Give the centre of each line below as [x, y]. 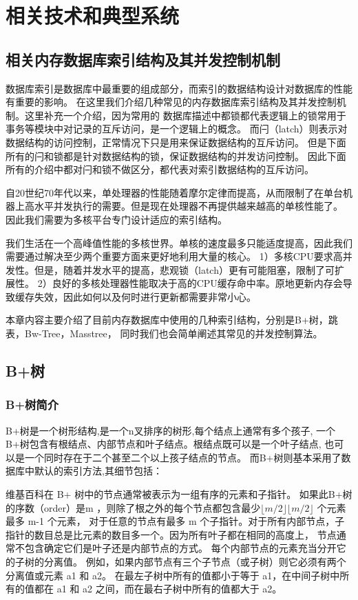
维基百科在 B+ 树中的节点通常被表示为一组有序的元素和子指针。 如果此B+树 [179, 494]
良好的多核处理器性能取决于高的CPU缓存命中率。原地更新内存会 [197, 283]
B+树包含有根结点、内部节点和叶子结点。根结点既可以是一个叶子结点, [164, 444]
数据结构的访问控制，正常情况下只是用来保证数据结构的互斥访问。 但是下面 [176, 142]
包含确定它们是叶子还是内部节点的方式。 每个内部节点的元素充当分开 [180, 548]
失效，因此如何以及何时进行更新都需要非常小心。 [145, 296]
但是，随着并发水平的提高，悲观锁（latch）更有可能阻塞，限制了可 [184, 269]
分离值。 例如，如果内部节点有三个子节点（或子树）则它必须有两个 [195, 562]
